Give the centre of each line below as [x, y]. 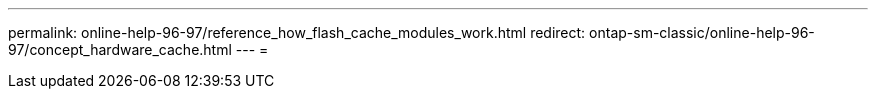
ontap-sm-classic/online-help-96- [702, 32]
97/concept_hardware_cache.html [120, 49]
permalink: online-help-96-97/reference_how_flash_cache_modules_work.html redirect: [297, 32]
